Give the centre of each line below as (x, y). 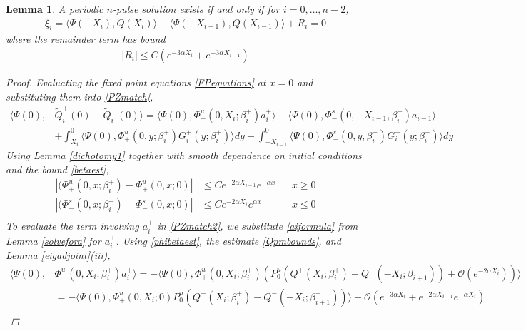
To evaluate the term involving (72, 226)
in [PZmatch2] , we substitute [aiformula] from (258, 226)
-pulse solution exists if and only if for (196, 9)
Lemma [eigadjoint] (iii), (58, 255)
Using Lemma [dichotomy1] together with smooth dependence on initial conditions (184, 154)
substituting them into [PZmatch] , (80, 96)
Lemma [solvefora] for (54, 240)
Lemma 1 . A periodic (55, 9)
